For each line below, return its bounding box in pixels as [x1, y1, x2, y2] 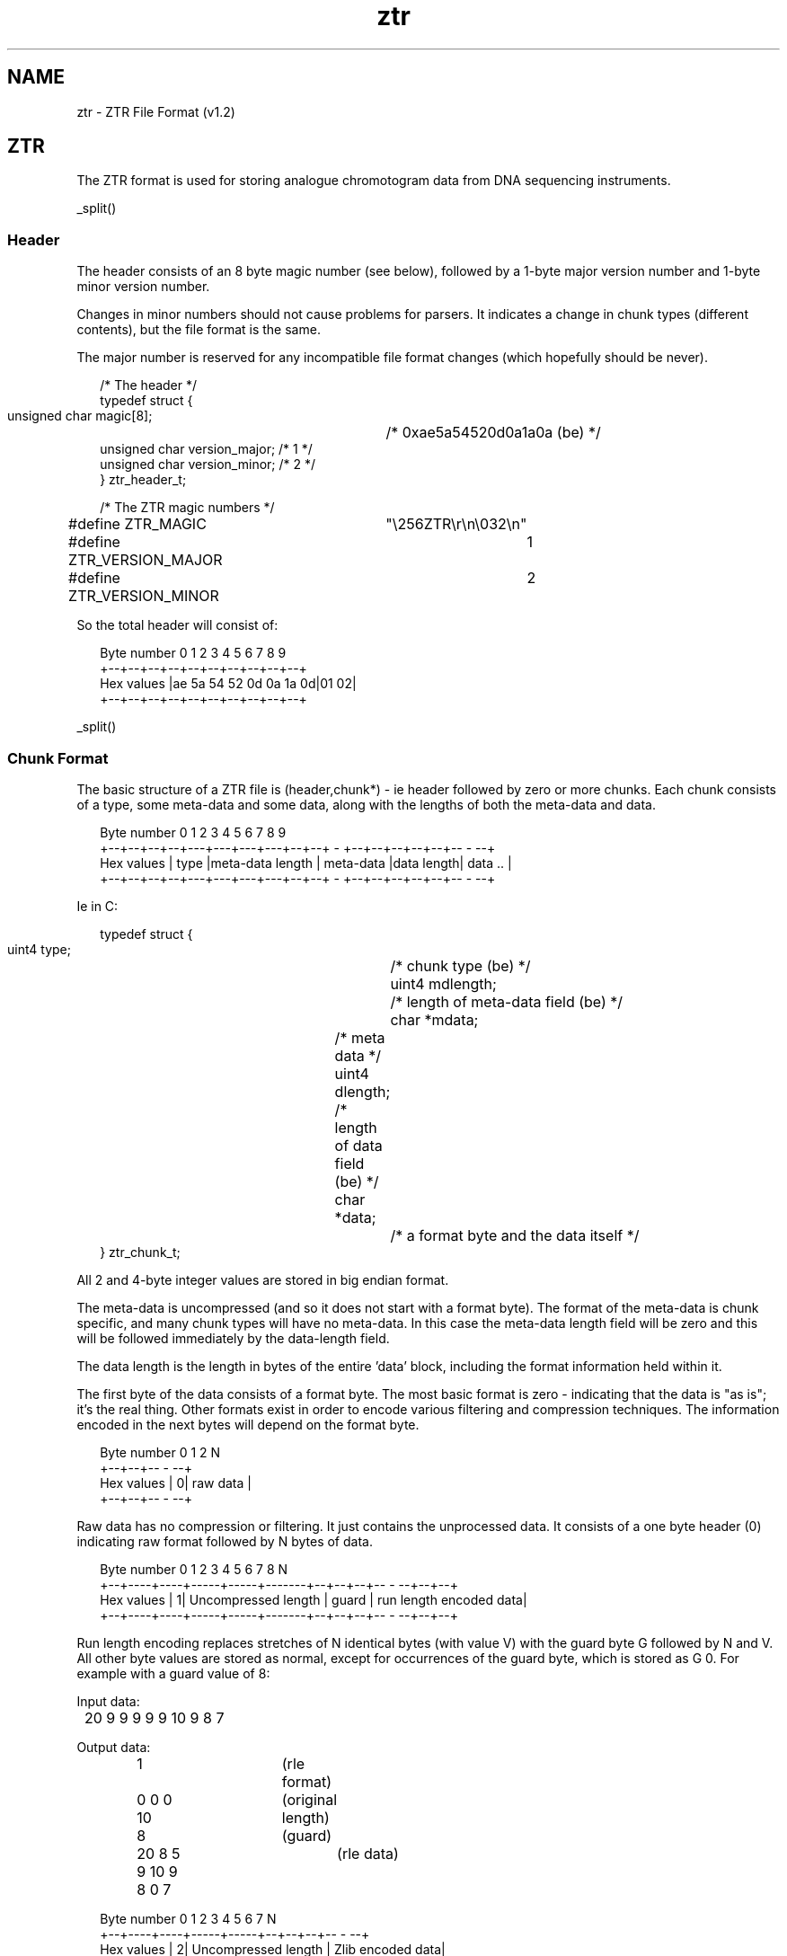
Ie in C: [76, 898, 119, 914]
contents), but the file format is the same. [76, 322, 321, 338]
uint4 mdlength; [390, 974, 497, 993]
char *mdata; [390, 1010, 479, 1029]
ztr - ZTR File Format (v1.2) [76, 103, 235, 119]
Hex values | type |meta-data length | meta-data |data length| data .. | [100, 854, 512, 871]
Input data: [76, 1693, 140, 1709]
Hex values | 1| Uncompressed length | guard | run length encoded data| [100, 1591, 527, 1607]
